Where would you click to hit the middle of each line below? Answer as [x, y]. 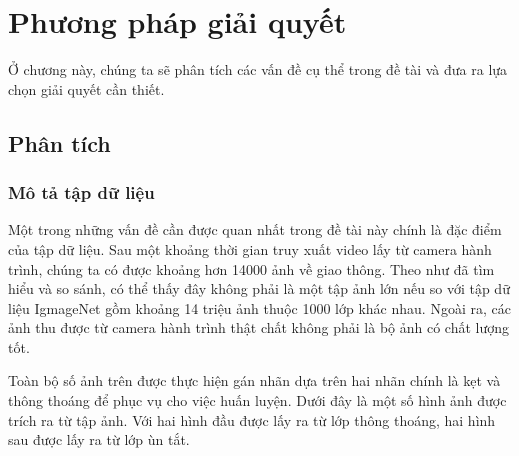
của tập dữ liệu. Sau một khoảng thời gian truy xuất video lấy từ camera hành [250, 248]
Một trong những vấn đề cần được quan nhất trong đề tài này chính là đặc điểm [255, 229]
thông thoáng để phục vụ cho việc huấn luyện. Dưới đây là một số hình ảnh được [257, 400]
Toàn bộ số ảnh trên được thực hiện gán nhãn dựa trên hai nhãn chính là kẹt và [254, 380]
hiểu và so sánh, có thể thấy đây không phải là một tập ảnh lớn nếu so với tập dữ [259, 288]
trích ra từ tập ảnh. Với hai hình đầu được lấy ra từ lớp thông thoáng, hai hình [252, 419]
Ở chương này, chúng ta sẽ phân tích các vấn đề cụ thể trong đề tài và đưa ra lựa [258, 69]
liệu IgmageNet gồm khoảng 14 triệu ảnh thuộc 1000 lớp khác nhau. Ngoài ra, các [259, 307]
